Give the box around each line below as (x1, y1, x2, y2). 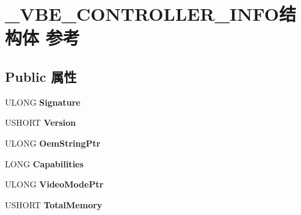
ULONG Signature (5, 95, 81, 108)
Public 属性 (5, 67, 77, 86)
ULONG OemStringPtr (5, 136, 101, 149)
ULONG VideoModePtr (5, 178, 104, 191)
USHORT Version (5, 116, 76, 129)
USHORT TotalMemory (5, 198, 103, 211)
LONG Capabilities (5, 157, 84, 170)
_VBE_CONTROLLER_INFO (5, 1, 279, 26)
